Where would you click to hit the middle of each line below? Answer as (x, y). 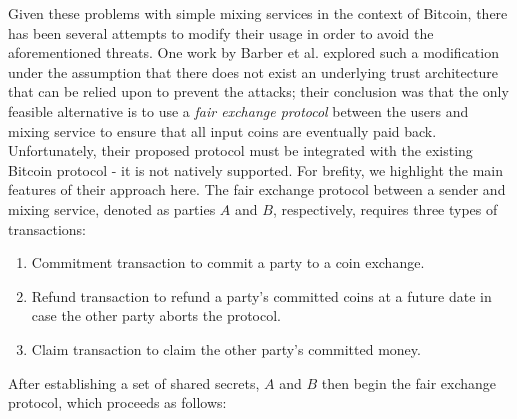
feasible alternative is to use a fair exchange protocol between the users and (238, 110)
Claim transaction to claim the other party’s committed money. (226, 348)
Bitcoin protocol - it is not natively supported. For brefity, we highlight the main (256, 169)
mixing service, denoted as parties (112, 208)
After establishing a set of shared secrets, (134, 382)
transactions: (47, 228)
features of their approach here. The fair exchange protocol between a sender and (257, 189)
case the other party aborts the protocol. (156, 315)
